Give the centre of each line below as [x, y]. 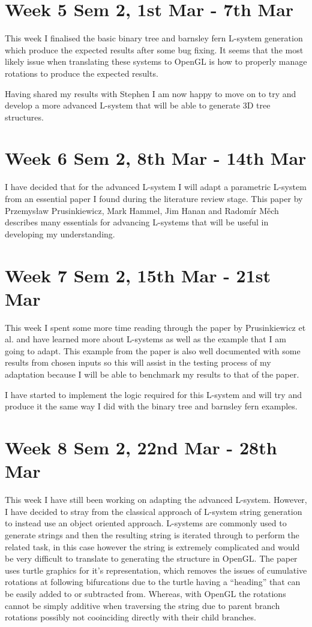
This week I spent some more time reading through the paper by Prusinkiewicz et [155, 327]
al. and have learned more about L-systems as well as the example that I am [145, 339]
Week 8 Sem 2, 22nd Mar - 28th [141, 447]
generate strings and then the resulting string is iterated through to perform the [152, 534]
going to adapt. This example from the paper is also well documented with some [153, 350]
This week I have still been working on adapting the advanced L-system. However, [156, 500]
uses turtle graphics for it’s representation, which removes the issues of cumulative [156, 570]
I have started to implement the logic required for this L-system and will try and [153, 394]
